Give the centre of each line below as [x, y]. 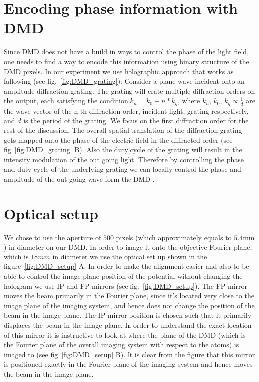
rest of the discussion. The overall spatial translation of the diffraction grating [123, 130]
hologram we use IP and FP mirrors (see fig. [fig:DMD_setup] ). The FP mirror [126, 286]
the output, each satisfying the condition [66, 100]
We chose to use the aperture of [53, 237]
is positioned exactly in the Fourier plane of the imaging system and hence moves [128, 364]
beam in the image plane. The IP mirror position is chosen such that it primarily [128, 315]
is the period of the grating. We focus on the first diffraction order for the [136, 120]
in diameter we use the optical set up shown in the [130, 256]
